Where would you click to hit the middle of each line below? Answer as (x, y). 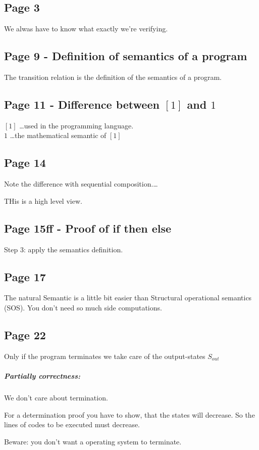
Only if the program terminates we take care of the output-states (105, 356)
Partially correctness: (42, 375)
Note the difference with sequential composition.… (81, 184)
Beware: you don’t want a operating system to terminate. (93, 441)
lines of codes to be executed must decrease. (72, 424)
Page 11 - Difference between (82, 104)
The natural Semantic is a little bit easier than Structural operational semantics (128, 298)
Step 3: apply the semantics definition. (64, 249)
